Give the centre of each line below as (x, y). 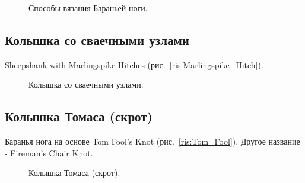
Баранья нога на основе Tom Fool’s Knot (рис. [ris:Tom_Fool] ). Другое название (152, 141)
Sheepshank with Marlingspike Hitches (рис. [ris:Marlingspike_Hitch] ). (134, 64)
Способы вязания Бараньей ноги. (88, 8)
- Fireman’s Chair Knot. (49, 152)
